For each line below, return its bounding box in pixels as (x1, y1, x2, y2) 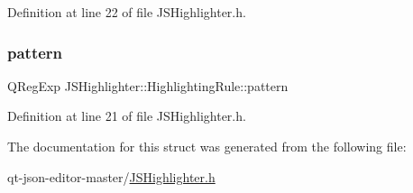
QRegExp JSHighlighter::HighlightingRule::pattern (7, 76, 289, 95)
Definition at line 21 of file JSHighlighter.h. (7, 106, 246, 125)
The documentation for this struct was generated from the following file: (7, 137, 407, 155)
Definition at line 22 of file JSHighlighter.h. (7, 3, 246, 21)
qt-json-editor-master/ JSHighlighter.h (7, 167, 216, 186)
